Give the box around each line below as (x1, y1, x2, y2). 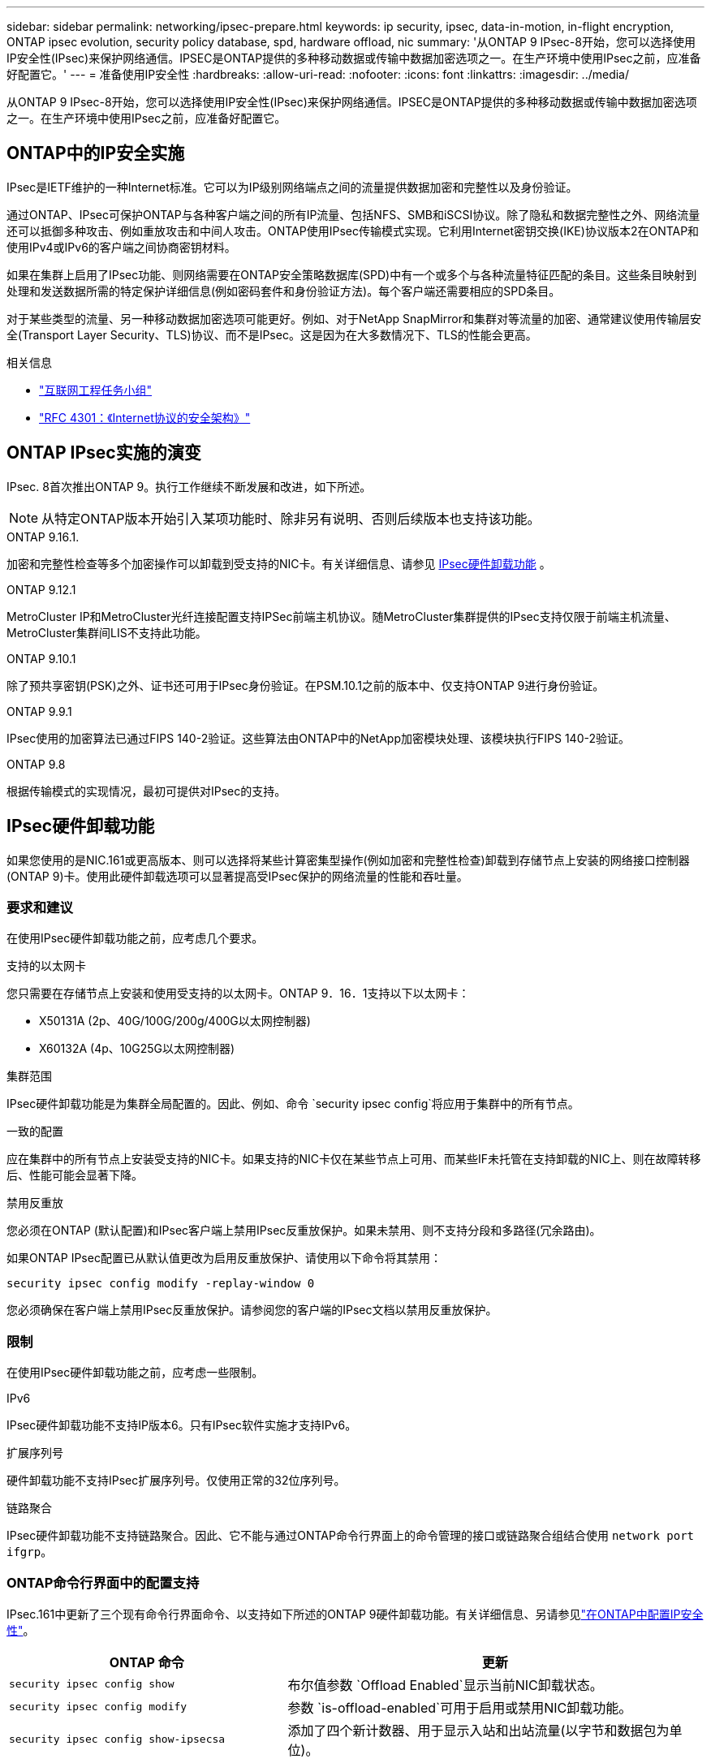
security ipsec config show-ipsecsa (9, 1733, 226, 1746)
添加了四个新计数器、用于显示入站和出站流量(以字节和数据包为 (287, 1722, 670, 1739)
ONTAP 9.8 (6, 756, 66, 771)
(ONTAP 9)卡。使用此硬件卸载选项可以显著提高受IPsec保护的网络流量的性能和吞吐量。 (6, 869, 468, 883)
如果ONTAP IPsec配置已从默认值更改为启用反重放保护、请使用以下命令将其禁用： (6, 1251, 442, 1265)
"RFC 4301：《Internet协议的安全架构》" (39, 410, 251, 425)
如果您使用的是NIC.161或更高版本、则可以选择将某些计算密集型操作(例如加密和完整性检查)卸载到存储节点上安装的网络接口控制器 (6, 852, 690, 867)
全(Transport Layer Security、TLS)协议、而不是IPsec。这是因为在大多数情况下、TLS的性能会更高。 (6, 327, 537, 342)
